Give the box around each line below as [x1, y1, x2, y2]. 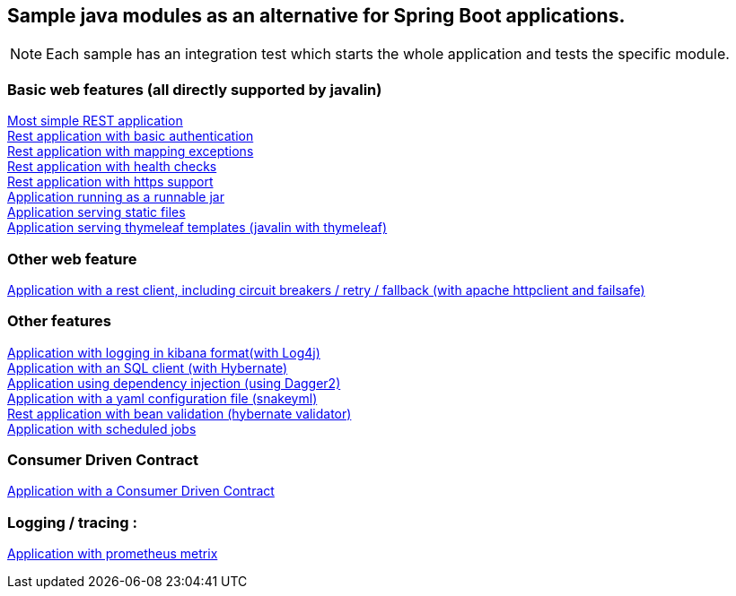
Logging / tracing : [7, 513, 137, 531]
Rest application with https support [7, 174, 214, 190]
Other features [7, 312, 112, 331]
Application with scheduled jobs [7, 420, 197, 436]
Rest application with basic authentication [7, 128, 254, 144]
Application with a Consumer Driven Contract [7, 483, 275, 499]
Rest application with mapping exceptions [7, 143, 254, 160]
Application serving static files [7, 204, 186, 220]
